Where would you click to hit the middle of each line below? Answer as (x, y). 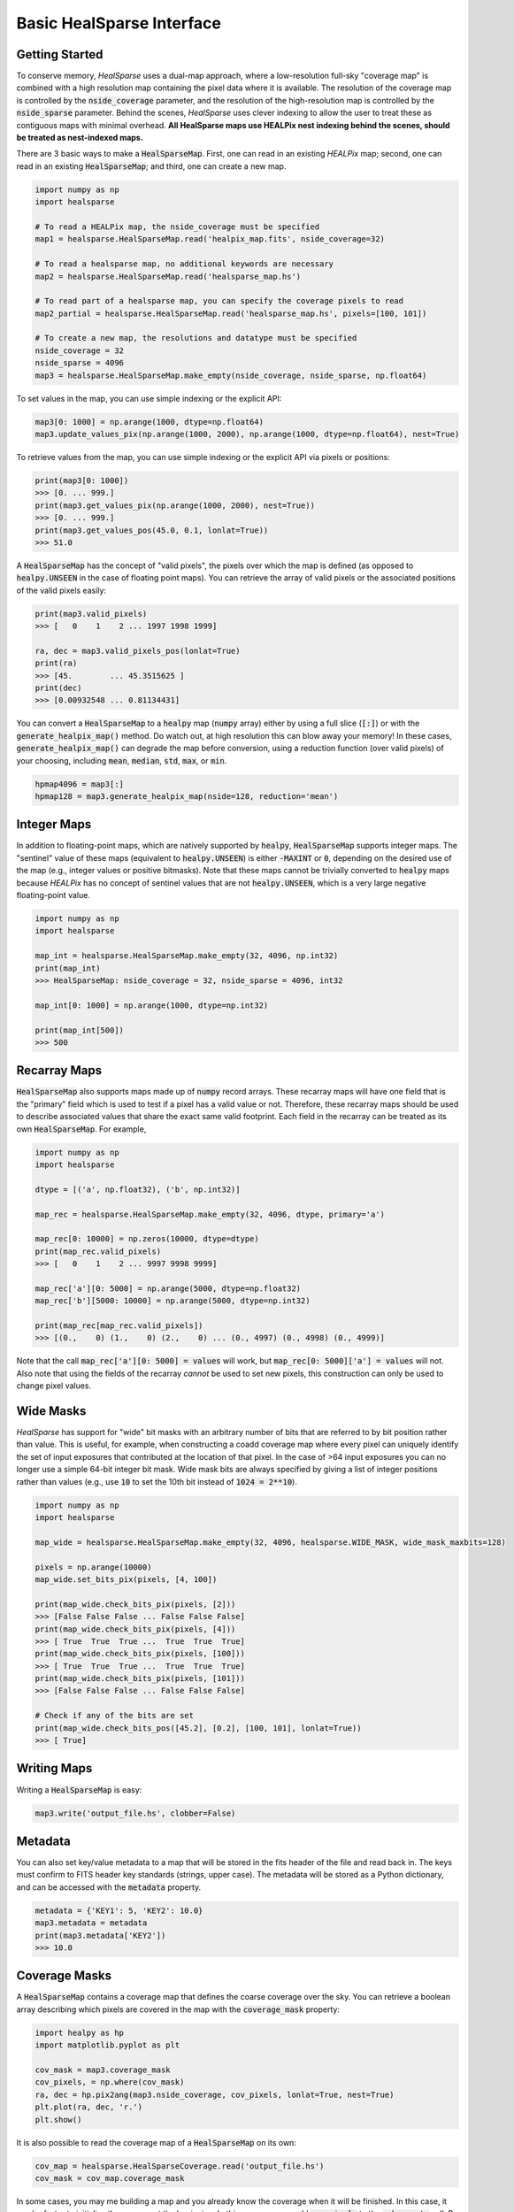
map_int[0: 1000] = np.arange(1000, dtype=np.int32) (152, 1005)
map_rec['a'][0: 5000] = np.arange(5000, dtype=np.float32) (168, 1288)
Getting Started (60, 54)
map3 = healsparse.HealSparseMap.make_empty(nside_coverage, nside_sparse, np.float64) (231, 375)
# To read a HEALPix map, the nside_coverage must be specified (177, 227)
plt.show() (58, 2120)
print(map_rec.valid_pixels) (98, 1251)
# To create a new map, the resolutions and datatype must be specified (196, 338)
